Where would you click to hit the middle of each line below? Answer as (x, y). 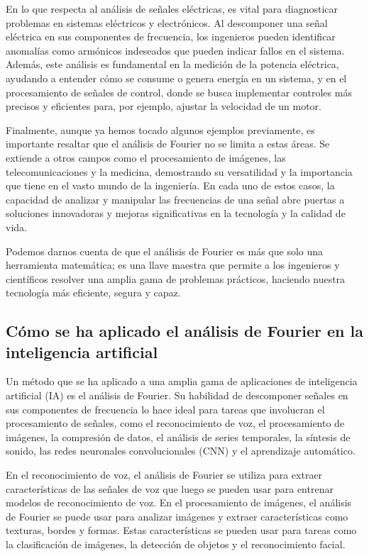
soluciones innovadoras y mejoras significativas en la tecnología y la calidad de (176, 213)
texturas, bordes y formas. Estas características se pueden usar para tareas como (181, 530)
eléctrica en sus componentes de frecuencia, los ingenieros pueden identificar (171, 37)
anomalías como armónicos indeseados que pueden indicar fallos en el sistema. (175, 50)
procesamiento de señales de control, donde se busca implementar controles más (179, 92)
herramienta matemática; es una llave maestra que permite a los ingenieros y (173, 265)
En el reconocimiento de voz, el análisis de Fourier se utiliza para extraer (164, 475)
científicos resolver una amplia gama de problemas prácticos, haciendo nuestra (176, 278)
